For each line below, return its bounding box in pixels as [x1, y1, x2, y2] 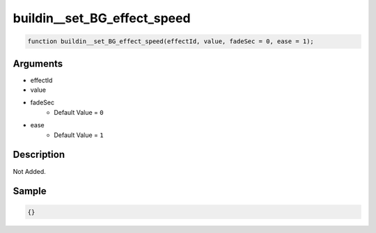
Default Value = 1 [54, 131, 104, 139]
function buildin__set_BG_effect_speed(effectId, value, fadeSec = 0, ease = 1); [27, 38, 315, 45]
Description [13, 149, 65, 161]
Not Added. [13, 167, 47, 175]
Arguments [13, 58, 63, 70]
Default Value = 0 [54, 108, 104, 116]
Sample [13, 185, 47, 198]
